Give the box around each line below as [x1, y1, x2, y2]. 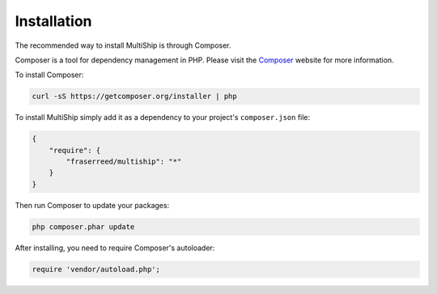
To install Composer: [15, 70, 84, 80]
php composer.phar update [32, 222, 135, 231]
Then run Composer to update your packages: [15, 200, 170, 210]
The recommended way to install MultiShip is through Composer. [15, 40, 231, 50]
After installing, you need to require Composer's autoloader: [15, 243, 215, 253]
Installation [15, 12, 92, 30]
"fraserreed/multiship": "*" [66, 157, 182, 166]
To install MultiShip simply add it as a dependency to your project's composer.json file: [15, 113, 311, 122]
